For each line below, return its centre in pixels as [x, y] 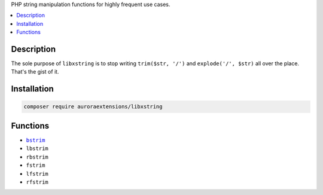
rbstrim [37, 157]
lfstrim [37, 174]
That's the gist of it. [35, 72]
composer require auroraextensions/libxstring [93, 107]
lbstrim [37, 149]
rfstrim [37, 182]
